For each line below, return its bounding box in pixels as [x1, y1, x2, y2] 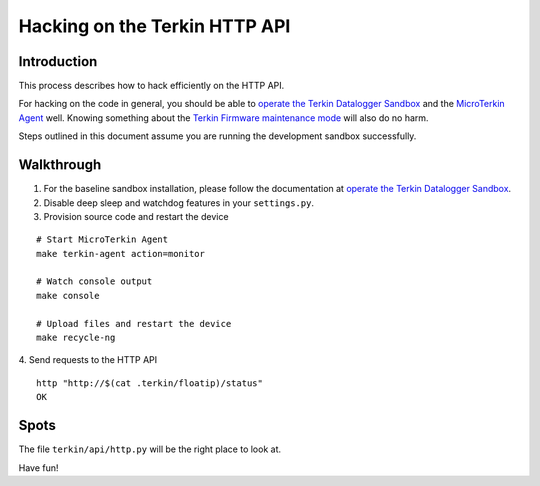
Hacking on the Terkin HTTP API [18, 15, 291, 37]
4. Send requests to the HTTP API [18, 354, 158, 366]
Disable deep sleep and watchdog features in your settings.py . [43, 196, 315, 209]
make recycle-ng [36, 332, 116, 344]
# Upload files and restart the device [36, 318, 232, 329]
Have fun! [18, 461, 59, 474]
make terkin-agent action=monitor [36, 248, 205, 259]
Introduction [18, 53, 98, 70]
